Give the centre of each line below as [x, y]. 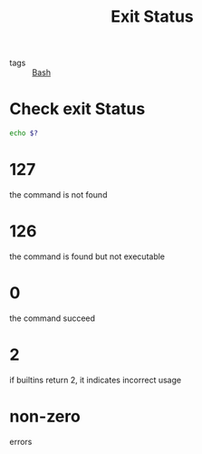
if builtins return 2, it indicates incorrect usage [96, 380]
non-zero [45, 416]
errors [21, 441]
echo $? [24, 133]
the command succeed [53, 318]
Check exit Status [77, 109]
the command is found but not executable [87, 256]
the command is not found [58, 194]
